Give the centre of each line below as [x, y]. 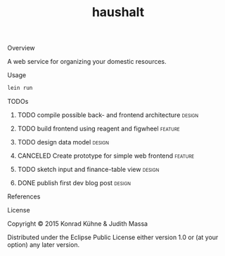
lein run [20, 88]
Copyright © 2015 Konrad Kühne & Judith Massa [78, 224]
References [24, 196]
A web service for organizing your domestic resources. [87, 62]
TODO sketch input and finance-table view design [88, 170]
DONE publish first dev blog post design [74, 183]
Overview [21, 48]
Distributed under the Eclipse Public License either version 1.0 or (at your [113, 237]
